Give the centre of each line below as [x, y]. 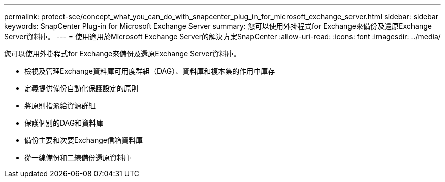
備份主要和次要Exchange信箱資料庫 [84, 140]
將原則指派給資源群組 [60, 105]
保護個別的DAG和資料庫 [64, 123]
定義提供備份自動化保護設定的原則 [81, 88]
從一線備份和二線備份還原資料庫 [78, 157]
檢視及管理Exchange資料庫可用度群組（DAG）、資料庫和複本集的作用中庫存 [150, 71]
